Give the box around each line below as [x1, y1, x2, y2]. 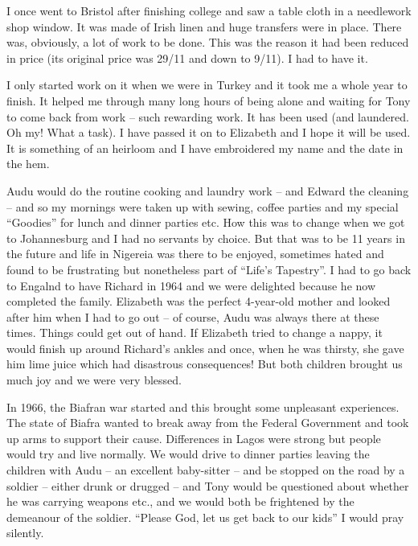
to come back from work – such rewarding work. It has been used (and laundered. [6, 108, 409, 125]
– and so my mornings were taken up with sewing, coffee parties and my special [6, 198, 399, 215]
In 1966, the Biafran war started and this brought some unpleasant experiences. [6, 398, 400, 415]
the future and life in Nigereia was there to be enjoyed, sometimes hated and [6, 245, 384, 262]
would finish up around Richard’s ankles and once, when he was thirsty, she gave [6, 339, 404, 356]
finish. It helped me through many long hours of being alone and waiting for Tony [6, 92, 411, 109]
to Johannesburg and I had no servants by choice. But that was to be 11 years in [6, 229, 405, 246]
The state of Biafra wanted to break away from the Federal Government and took [6, 414, 409, 431]
